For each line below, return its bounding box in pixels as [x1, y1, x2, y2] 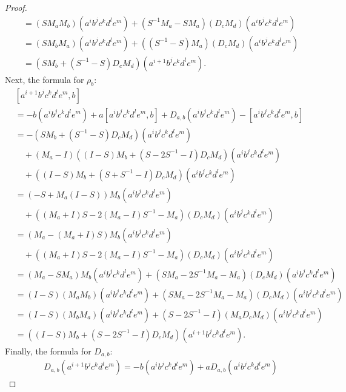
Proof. [5, 1, 27, 13]
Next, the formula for [5, 73, 84, 85]
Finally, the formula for [5, 344, 91, 357]
